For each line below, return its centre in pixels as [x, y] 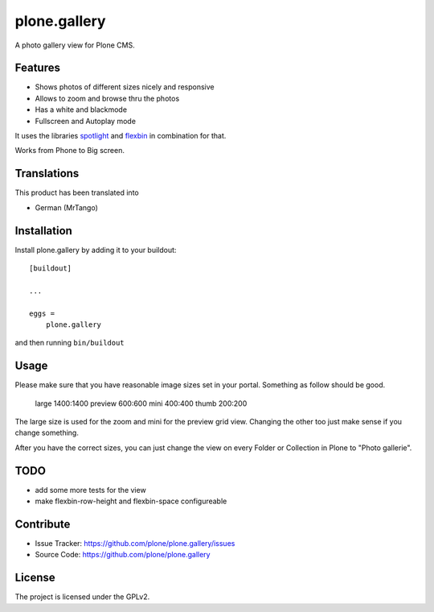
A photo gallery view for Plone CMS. [75, 45]
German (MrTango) [66, 207]
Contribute [43, 524]
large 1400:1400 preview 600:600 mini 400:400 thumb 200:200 [141, 403]
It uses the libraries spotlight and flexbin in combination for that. [121, 136]
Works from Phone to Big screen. [70, 151]
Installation [43, 231]
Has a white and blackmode [81, 110]
